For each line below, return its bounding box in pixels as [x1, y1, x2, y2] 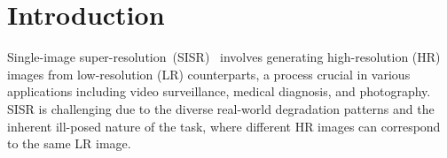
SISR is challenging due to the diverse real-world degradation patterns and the [7, 99, 435, 117]
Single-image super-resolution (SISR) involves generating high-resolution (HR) [7, 48, 441, 66]
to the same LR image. [7, 134, 131, 153]
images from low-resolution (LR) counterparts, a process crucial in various [7, 64, 411, 83]
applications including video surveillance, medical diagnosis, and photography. [7, 82, 431, 101]
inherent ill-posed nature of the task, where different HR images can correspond [7, 117, 441, 135]
